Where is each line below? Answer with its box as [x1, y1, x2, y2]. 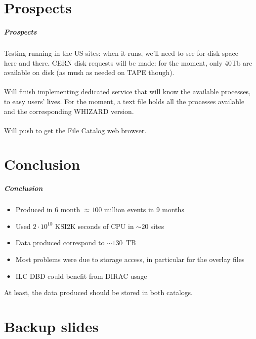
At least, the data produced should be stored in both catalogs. [4, 287, 193, 298]
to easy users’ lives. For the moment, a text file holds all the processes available [4, 96, 245, 106]
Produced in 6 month [15, 204, 80, 215]
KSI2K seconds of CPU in [55, 221, 134, 231]
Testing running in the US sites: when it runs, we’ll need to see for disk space [4, 47, 238, 58]
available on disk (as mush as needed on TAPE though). [4, 67, 174, 77]
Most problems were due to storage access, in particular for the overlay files [15, 254, 245, 264]
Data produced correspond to [15, 237, 105, 248]
